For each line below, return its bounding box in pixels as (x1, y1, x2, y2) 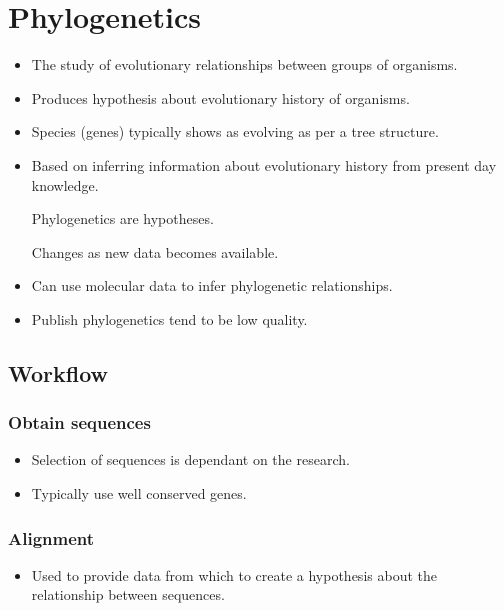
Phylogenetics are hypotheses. (31, 208, 214, 229)
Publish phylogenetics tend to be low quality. (31, 308, 308, 329)
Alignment (8, 525, 95, 550)
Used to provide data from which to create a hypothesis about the (31, 564, 437, 585)
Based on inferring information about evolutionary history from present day (31, 154, 497, 175)
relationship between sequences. (31, 584, 225, 605)
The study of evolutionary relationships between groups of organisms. (31, 54, 458, 75)
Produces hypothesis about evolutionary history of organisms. (31, 87, 410, 108)
